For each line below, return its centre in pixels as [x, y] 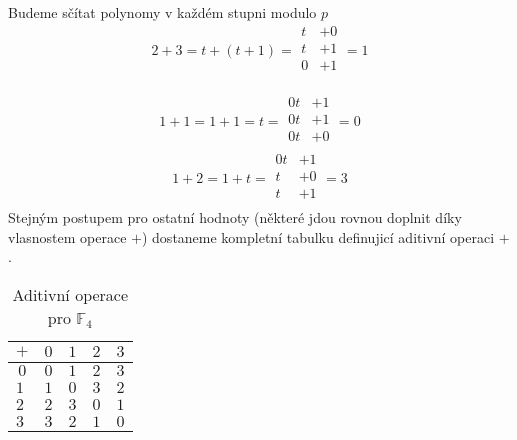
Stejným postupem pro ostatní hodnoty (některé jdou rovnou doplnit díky [235, 216]
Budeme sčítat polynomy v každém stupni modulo [162, 12]
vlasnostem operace [67, 236]
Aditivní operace [70, 294]
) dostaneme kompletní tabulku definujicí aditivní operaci [318, 236]
